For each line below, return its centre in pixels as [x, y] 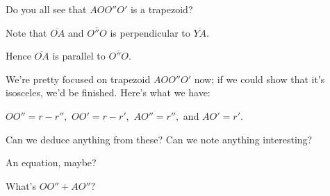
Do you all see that [46, 9]
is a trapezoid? [162, 9]
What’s [21, 185]
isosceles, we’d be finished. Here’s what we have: [108, 92]
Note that [26, 32]
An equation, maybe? [51, 162]
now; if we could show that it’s [259, 79]
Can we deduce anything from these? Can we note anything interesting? [159, 139]
